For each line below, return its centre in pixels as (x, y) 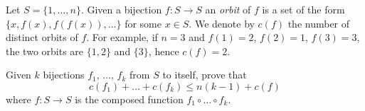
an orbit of (228, 9)
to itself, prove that (205, 75)
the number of (319, 23)
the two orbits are (45, 51)
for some (143, 23)
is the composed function (129, 99)
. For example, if (122, 37)
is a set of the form (303, 9)
